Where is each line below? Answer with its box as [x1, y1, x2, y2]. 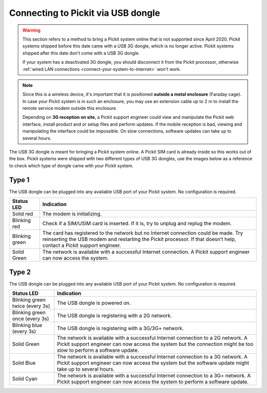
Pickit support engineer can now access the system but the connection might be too [57, 341, 254, 347]
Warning [22, 27, 41, 33]
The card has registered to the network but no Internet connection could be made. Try [42, 230, 243, 237]
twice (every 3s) [12, 302, 50, 309]
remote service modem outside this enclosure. [22, 105, 117, 111]
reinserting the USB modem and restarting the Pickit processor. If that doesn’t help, [42, 236, 236, 243]
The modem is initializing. [42, 210, 102, 217]
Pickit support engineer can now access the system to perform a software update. [57, 379, 249, 385]
